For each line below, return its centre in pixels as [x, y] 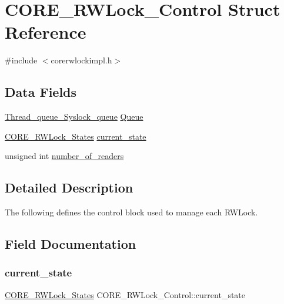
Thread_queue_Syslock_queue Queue [74, 116]
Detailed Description [69, 188]
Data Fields [41, 92]
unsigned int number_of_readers [64, 156]
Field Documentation [71, 244]
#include [21, 60]
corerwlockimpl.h [81, 60]
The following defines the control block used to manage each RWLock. [131, 212]
